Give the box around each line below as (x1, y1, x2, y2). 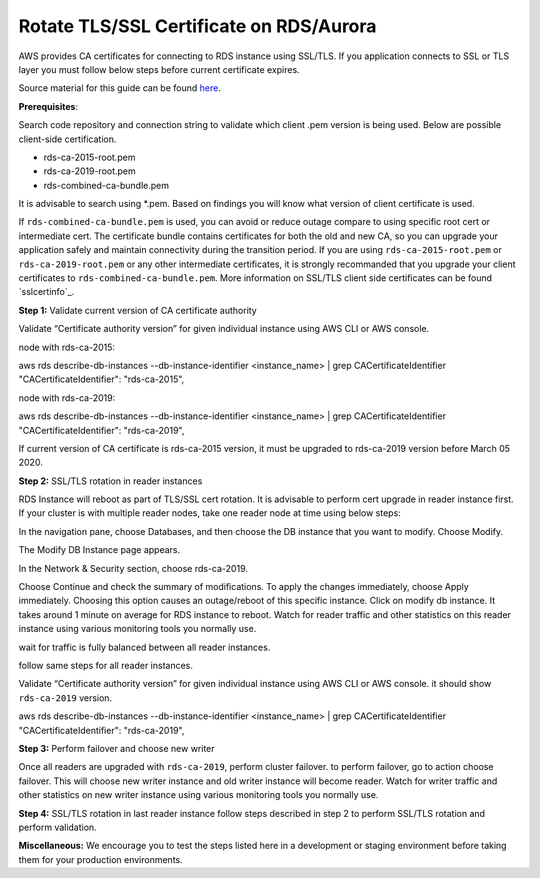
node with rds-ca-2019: (18, 391, 116, 404)
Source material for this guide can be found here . (18, 82, 222, 94)
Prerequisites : (18, 100, 79, 112)
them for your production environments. (18, 853, 184, 865)
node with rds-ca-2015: (18, 341, 115, 353)
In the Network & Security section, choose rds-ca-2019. (18, 562, 249, 574)
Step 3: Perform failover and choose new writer (18, 742, 215, 754)
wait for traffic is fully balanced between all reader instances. (18, 641, 271, 653)
